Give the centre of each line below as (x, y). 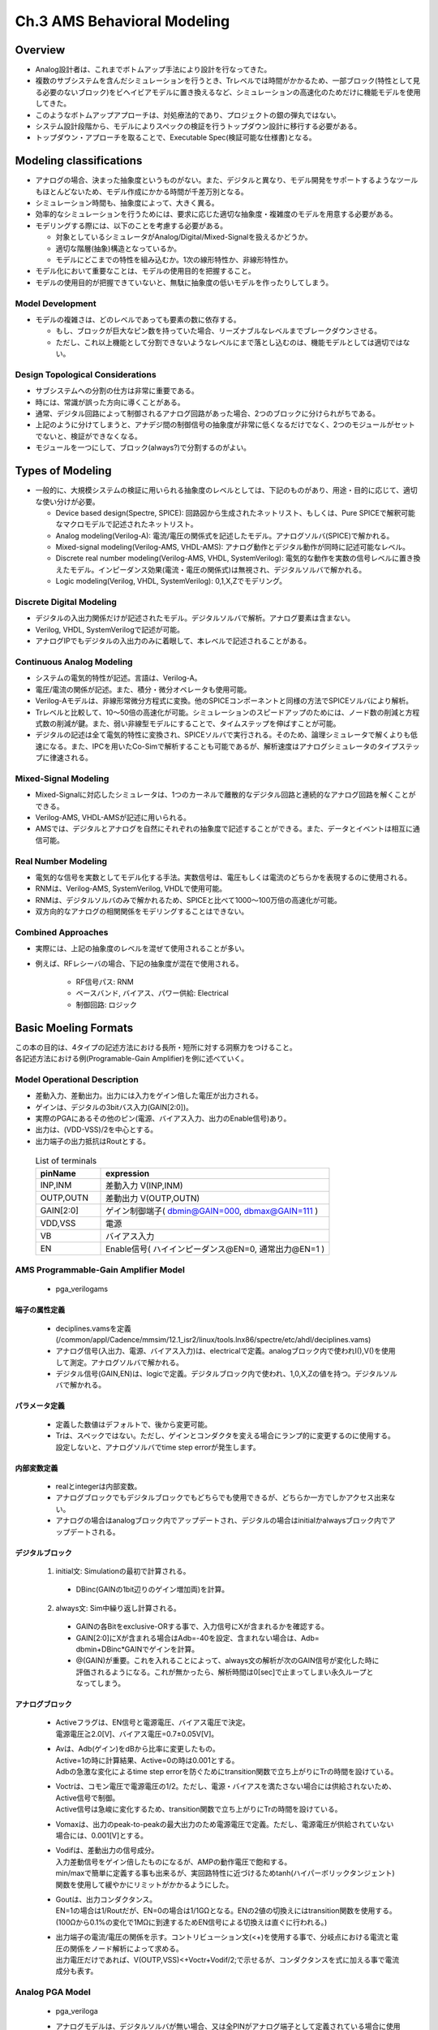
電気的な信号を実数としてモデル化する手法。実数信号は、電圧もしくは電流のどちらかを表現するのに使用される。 (223, 877)
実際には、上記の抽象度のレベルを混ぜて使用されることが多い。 (142, 948)
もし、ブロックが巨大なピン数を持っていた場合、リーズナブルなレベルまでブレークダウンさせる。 (219, 331)
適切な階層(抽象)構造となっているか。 (118, 248)
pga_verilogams (82, 1289)
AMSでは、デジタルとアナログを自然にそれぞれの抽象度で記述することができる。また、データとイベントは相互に (224, 829)
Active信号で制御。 (88, 1798)
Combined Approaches (62, 932)
